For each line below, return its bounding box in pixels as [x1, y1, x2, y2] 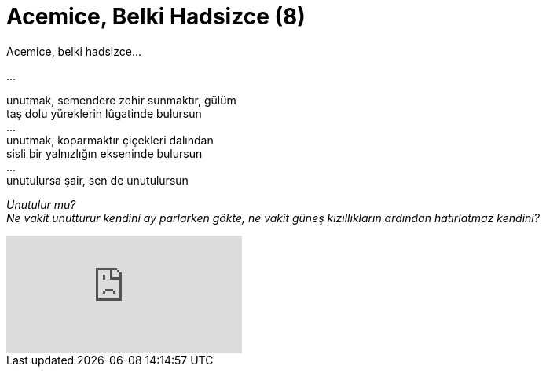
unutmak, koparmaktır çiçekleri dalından [6, 133, 214, 147]
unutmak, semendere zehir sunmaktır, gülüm [6, 93, 236, 107]
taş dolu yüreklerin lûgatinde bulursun [6, 106, 202, 120]
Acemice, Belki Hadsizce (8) [6, 3, 306, 30]
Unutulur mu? [6, 197, 76, 211]
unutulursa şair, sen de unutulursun [6, 173, 189, 187]
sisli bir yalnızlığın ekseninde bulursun [6, 146, 203, 160]
